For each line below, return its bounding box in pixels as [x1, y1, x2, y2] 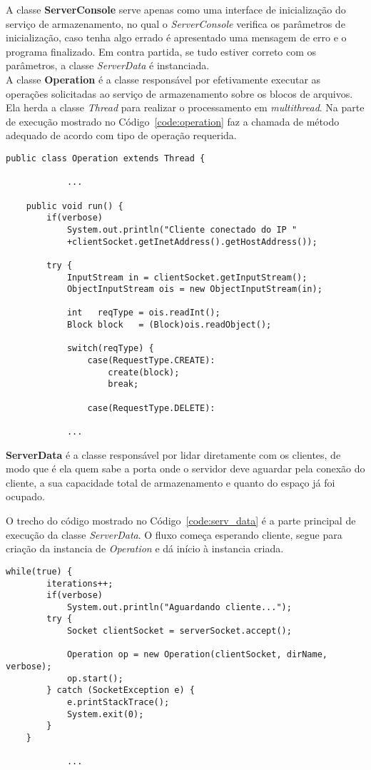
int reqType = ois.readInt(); [66, 308, 220, 318]
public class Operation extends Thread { [6, 153, 205, 163]
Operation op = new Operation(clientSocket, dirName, [66, 649, 328, 660]
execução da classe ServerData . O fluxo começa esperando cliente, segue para [6, 527, 342, 542]
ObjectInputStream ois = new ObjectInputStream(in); [66, 284, 322, 295]
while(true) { [6, 566, 73, 577]
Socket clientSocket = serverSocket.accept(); [66, 626, 292, 637]
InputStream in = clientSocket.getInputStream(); [66, 272, 308, 283]
